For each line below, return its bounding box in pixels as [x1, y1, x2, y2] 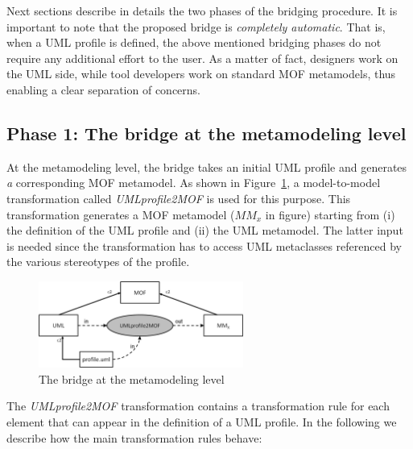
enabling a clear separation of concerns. [6, 81, 200, 98]
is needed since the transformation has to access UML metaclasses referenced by [6, 237, 402, 254]
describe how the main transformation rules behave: [6, 429, 262, 446]
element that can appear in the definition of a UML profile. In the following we [6, 414, 397, 430]
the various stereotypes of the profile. [6, 253, 190, 270]
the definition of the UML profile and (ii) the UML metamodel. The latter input [6, 222, 403, 239]
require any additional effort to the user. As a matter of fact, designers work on [6, 49, 399, 66]
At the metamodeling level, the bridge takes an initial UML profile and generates [6, 158, 407, 175]
